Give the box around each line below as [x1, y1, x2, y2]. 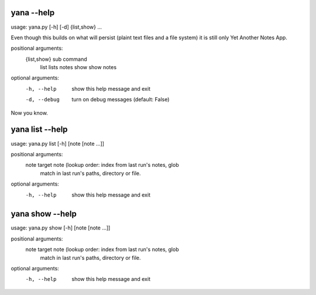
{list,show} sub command [25, 56, 87, 63]
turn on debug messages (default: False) [71, 96, 170, 103]
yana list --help [11, 125, 68, 135]
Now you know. [11, 109, 48, 116]
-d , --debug [25, 97, 60, 103]
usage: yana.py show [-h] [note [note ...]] [11, 224, 111, 231]
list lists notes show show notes [40, 64, 117, 71]
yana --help [11, 8, 55, 18]
